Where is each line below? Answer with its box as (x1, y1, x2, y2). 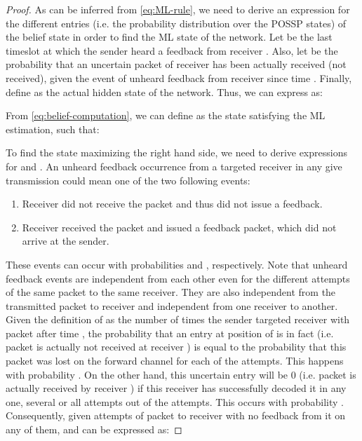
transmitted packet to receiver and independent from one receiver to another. (6, 298, 338, 313)
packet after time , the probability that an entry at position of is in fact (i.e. (6, 325, 334, 340)
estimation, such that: (6, 121, 100, 136)
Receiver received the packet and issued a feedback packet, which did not (22, 219, 337, 234)
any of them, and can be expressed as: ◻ (6, 422, 182, 437)
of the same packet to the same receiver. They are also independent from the (6, 285, 336, 299)
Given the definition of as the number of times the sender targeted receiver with (6, 312, 350, 327)
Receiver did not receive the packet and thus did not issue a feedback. (22, 196, 323, 211)
